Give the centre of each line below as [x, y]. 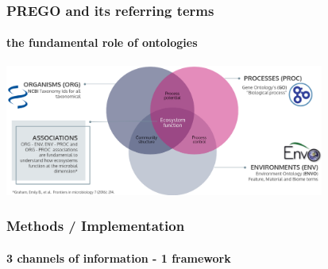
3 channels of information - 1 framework [119, 257]
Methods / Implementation [96, 226]
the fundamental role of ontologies [102, 42]
